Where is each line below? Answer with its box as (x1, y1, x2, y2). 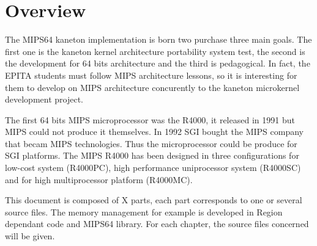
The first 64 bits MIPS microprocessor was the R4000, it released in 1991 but (5, 113, 295, 126)
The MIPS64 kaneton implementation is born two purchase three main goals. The (5, 33, 312, 46)
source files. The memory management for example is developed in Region (5, 205, 283, 218)
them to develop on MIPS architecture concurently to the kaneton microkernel (5, 81, 300, 93)
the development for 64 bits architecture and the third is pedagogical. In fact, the (5, 57, 310, 70)
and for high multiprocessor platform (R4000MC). (5, 173, 193, 186)
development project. (5, 93, 83, 106)
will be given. (5, 230, 55, 242)
